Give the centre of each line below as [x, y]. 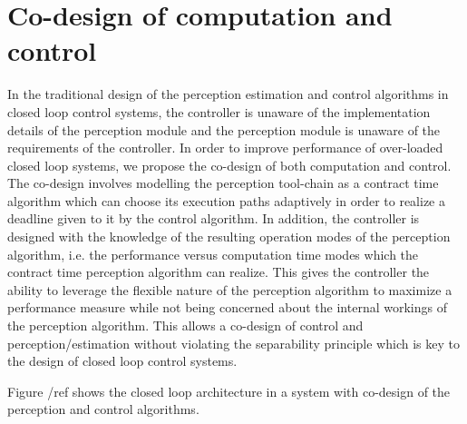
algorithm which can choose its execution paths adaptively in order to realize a [226, 200]
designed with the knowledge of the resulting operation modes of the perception [229, 237]
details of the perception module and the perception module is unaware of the [224, 129]
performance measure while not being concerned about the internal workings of [227, 307]
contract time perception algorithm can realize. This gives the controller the [219, 272]
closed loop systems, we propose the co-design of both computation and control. [229, 165]
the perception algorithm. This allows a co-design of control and [185, 325]
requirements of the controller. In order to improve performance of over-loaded [225, 148]
